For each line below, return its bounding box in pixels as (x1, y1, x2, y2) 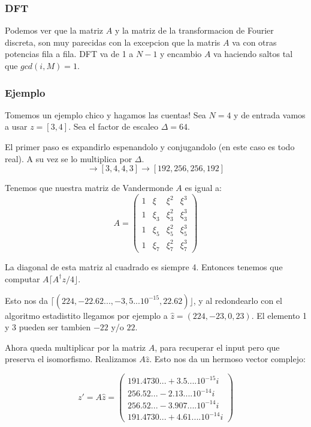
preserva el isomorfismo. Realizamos (5, 353, 137, 365)
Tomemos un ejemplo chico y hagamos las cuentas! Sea (5, 108, 206, 121)
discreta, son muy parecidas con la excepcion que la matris (5, 35, 221, 48)
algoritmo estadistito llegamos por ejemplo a (5, 309, 168, 321)
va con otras (232, 35, 277, 48)
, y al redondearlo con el (193, 294, 282, 306)
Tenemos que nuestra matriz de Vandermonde (5, 181, 173, 194)
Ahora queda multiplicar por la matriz (5, 341, 146, 353)
